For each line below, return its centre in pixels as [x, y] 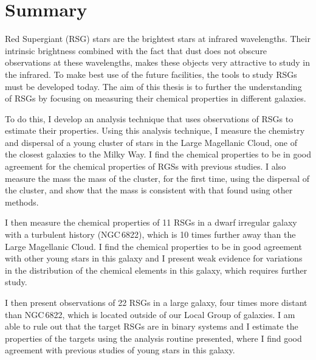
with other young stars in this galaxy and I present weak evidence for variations [154, 258]
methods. [22, 202]
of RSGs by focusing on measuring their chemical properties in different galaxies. [156, 98]
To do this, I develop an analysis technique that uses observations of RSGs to [149, 118]
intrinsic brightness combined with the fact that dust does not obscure [136, 50]
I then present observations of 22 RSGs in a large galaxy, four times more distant [156, 302]
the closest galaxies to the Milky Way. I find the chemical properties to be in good [158, 154]
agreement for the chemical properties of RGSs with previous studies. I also [146, 166]
